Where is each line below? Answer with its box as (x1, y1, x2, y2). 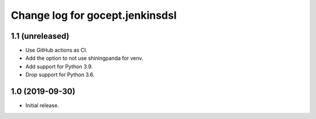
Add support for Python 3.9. (25, 63, 93, 70)
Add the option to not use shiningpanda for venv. (25, 55, 143, 62)
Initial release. (25, 102, 59, 109)
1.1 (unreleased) (11, 31, 70, 41)
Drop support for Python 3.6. (25, 71, 95, 79)
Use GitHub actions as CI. (25, 47, 88, 54)
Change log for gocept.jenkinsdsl (11, 9, 177, 22)
